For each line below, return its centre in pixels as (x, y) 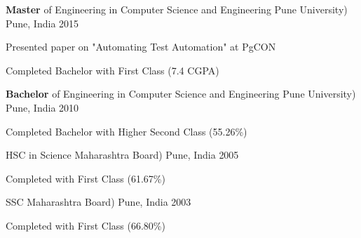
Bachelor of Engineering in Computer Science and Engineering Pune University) (181, 94)
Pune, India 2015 (42, 23)
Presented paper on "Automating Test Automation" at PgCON (141, 47)
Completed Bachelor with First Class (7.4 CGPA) (113, 70)
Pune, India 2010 (42, 107)
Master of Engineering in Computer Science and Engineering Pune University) (177, 9)
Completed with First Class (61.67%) (86, 178)
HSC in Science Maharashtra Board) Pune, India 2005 (122, 155)
